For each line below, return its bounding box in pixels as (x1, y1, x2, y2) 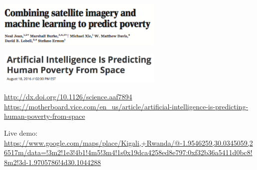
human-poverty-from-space (4, 111, 85, 121)
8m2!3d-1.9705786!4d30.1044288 (4, 157, 101, 167)
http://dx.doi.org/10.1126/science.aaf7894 (4, 91, 132, 102)
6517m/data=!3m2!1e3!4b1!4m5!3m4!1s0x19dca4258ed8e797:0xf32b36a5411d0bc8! (4, 147, 253, 158)
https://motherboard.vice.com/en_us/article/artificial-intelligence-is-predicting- (4, 101, 249, 111)
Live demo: (4, 127, 38, 138)
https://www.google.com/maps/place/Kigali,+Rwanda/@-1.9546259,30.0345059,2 (4, 137, 253, 148)
